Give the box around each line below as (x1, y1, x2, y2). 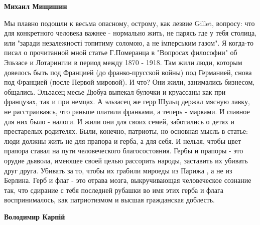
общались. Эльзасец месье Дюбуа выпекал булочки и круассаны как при (4, 86, 226, 97)
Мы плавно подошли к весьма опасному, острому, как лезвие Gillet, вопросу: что (4, 18, 255, 28)
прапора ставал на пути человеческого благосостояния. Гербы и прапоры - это (4, 145, 243, 156)
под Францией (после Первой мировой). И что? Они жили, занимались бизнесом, (4, 77, 255, 87)
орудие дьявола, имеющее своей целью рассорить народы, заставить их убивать (4, 155, 248, 165)
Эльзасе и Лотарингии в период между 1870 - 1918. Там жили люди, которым (4, 57, 242, 67)
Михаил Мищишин (4, 1, 67, 11)
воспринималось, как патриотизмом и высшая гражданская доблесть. (4, 194, 215, 205)
